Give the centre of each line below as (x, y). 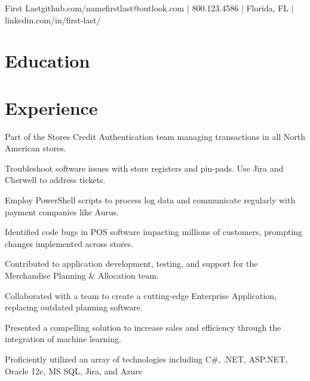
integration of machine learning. (63, 339)
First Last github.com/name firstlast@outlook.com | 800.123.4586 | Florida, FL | (149, 8)
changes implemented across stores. (69, 243)
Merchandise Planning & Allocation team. (82, 275)
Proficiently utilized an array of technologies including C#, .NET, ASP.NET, (146, 359)
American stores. (36, 148)
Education (47, 61)
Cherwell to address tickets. (55, 180)
